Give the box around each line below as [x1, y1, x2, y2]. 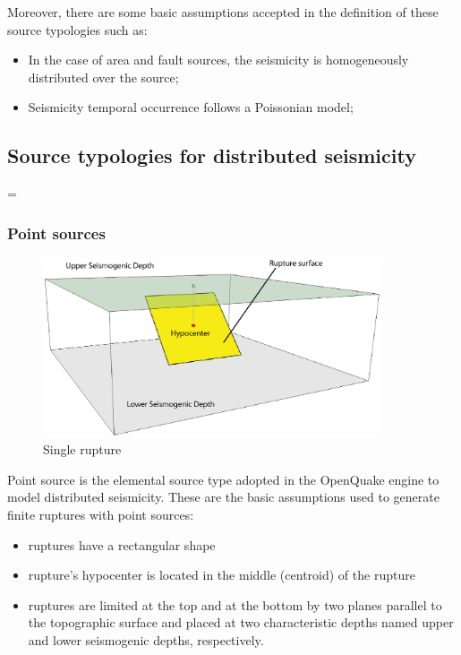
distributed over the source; [28, 67, 179, 86]
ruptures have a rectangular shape [28, 535, 216, 554]
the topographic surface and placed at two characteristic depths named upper [28, 613, 454, 632]
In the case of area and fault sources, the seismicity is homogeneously [28, 50, 409, 69]
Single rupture [43, 440, 122, 459]
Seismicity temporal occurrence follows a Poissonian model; [28, 98, 354, 116]
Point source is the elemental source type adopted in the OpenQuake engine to [7, 470, 440, 488]
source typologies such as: [7, 20, 148, 39]
